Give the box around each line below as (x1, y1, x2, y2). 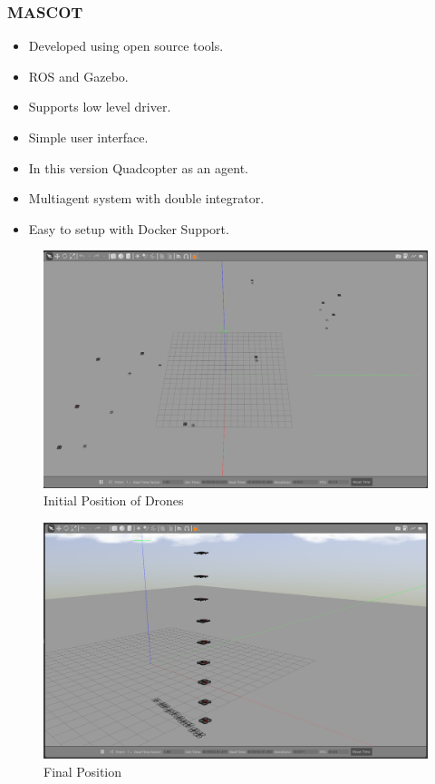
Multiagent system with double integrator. (28, 189, 265, 208)
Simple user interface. (28, 128, 149, 146)
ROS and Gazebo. (28, 66, 129, 85)
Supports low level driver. (28, 97, 171, 116)
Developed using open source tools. (28, 36, 224, 55)
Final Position (43, 761, 122, 780)
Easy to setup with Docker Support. (28, 219, 229, 238)
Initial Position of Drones (43, 491, 184, 510)
